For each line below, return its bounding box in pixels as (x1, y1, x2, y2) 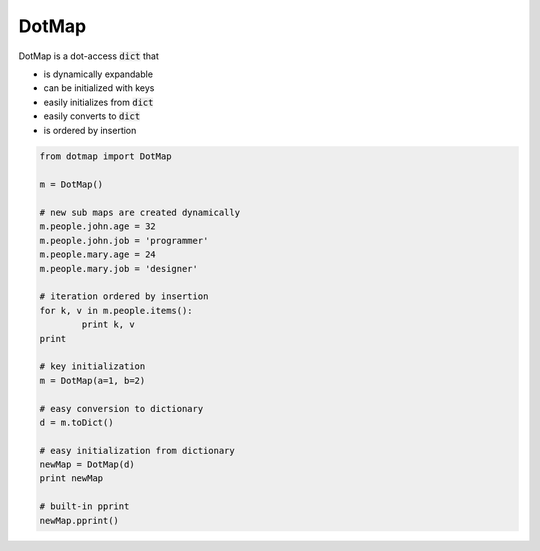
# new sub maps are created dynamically (39, 207, 240, 219)
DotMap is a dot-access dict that (18, 50, 160, 62)
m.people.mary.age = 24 (39, 249, 157, 260)
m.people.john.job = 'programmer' (39, 235, 209, 246)
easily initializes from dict (43, 96, 154, 108)
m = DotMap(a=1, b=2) (39, 375, 146, 386)
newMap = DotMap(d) (39, 459, 135, 470)
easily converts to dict (43, 110, 141, 122)
